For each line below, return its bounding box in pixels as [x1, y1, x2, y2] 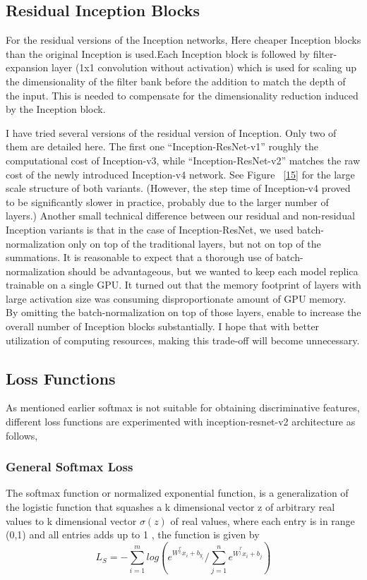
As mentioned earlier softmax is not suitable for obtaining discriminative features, [6, 400, 360, 415]
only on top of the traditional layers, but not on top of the [68, 236, 321, 250]
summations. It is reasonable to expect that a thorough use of [6, 250, 273, 265]
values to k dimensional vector [6, 513, 137, 528]
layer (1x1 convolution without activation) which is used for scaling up [52, 60, 357, 75]
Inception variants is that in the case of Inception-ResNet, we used [6, 222, 294, 236]
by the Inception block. [6, 102, 106, 116]
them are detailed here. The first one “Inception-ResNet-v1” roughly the [6, 139, 319, 154]
